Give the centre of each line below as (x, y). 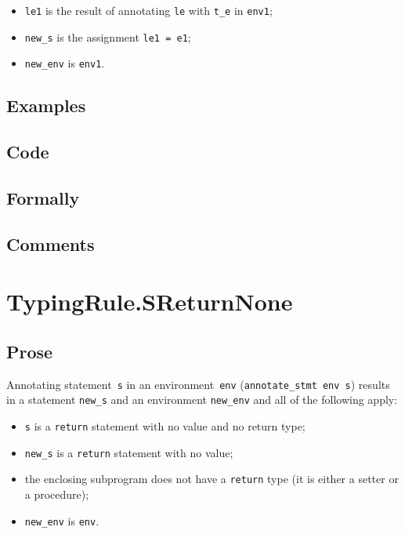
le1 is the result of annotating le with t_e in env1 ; (148, 10)
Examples (46, 105)
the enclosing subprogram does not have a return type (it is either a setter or (212, 479)
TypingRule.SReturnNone (150, 302)
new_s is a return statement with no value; (129, 452)
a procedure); (57, 494)
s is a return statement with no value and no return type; (165, 425)
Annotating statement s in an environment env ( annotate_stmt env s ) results (198, 384)
